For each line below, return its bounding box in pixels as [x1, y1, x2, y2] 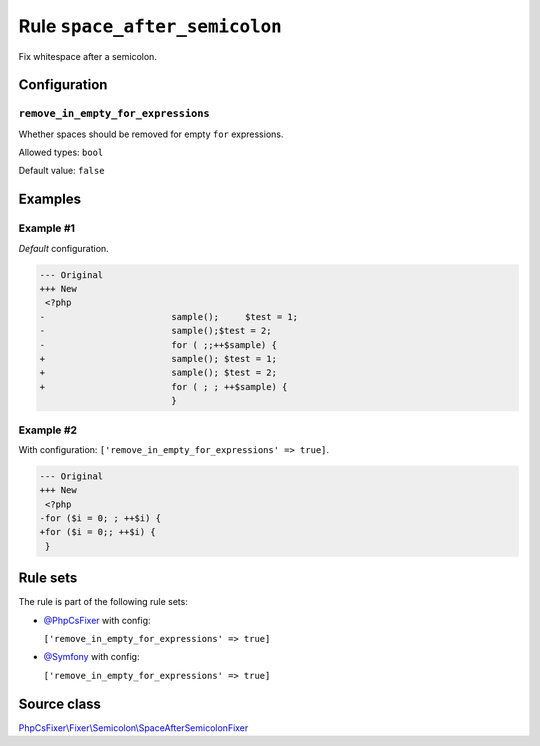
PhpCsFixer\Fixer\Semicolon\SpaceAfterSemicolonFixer [18, 721, 249, 734]
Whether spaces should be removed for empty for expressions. [18, 128, 284, 140]
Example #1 [18, 221, 75, 235]
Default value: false [18, 165, 105, 177]
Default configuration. [18, 242, 109, 254]
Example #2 [18, 423, 78, 437]
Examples [18, 191, 82, 208]
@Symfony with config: [43, 651, 140, 663]
